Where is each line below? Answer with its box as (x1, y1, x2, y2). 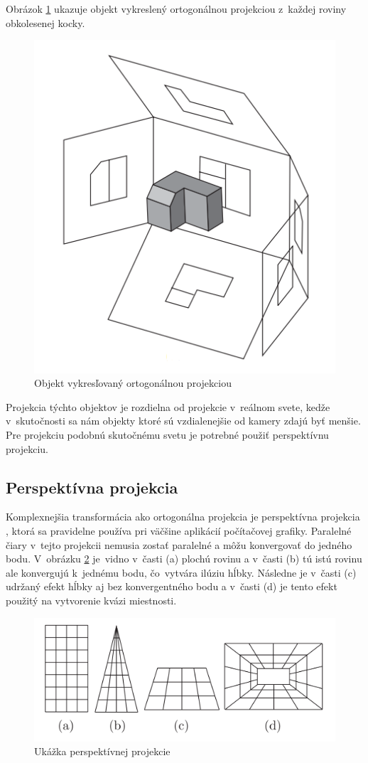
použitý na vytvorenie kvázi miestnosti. (6, 592, 177, 607)
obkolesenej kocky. (6, 15, 85, 30)
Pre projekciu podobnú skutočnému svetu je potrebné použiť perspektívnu (6, 427, 329, 442)
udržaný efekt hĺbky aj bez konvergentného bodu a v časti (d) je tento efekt (6, 579, 337, 594)
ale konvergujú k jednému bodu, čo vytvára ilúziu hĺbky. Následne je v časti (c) (6, 565, 357, 580)
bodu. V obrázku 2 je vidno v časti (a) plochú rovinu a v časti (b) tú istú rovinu (6, 551, 362, 566)
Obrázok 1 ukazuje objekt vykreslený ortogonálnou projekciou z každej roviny (6, 1, 347, 16)
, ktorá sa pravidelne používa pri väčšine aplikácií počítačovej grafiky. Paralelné (6, 523, 352, 538)
